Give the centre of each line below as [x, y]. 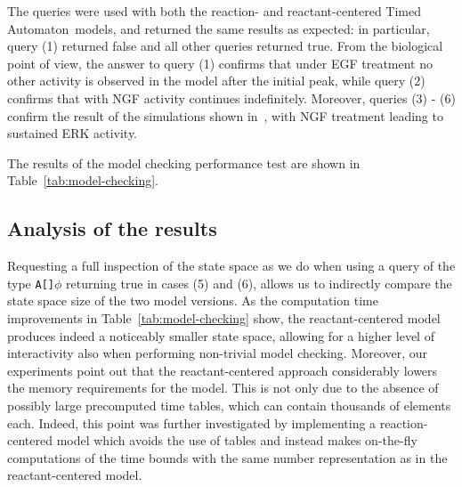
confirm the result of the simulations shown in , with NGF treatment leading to [225, 115]
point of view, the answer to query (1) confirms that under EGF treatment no [220, 63]
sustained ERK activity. [73, 133]
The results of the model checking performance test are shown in [184, 162]
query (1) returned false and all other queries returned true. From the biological [225, 46]
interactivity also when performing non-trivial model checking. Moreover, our [218, 353]
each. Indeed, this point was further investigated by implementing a [192, 422]
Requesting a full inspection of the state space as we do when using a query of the [231, 266]
